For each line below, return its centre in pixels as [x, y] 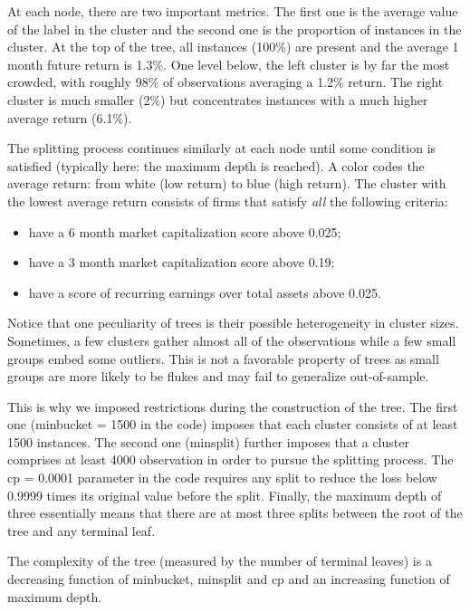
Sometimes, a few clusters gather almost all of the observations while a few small [232, 340]
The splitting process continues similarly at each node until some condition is [222, 148]
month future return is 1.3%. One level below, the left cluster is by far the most [229, 64]
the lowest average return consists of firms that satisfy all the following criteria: [228, 201]
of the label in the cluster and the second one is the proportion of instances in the [235, 29]
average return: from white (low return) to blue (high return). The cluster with [227, 183]
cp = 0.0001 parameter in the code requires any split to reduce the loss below [222, 478]
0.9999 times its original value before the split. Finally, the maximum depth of [225, 495]
